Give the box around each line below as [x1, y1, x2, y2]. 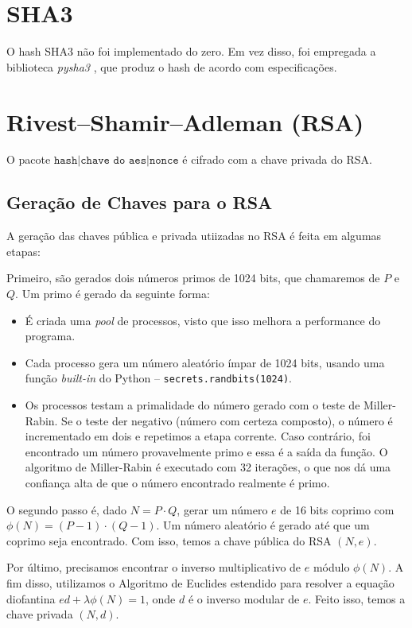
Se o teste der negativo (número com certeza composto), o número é [61, 412, 393, 428]
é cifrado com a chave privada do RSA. [182, 151, 372, 168]
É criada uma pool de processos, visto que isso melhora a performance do [25, 312, 381, 328]
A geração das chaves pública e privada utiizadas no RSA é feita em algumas [6, 227, 382, 244]
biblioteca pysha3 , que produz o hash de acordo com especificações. [6, 58, 337, 75]
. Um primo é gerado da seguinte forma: [15, 285, 210, 302]
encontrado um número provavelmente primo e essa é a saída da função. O [25, 443, 388, 459]
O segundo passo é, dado [6, 501, 127, 518]
